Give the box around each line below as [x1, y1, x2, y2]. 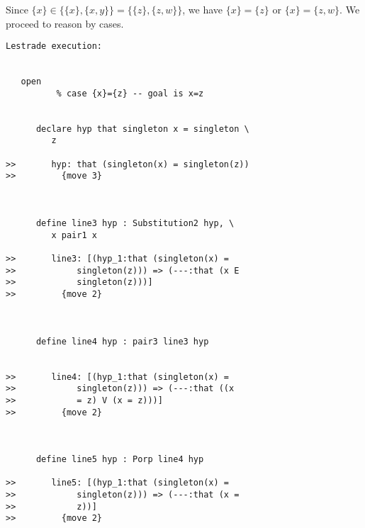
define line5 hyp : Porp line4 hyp [35, 454, 204, 465]
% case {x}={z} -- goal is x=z [56, 88, 204, 99]
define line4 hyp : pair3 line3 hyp [35, 336, 209, 347]
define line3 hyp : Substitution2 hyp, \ [35, 218, 235, 229]
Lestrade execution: [6, 41, 103, 52]
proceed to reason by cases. [6, 16, 124, 30]
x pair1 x [51, 230, 97, 240]
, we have [182, 2, 223, 16]
